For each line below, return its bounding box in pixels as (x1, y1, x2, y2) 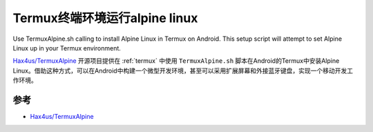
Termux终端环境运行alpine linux (12, 10, 198, 26)
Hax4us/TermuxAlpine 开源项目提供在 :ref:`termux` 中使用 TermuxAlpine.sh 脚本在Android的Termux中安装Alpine (12, 57, 340, 65)
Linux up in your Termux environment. (12, 44, 121, 52)
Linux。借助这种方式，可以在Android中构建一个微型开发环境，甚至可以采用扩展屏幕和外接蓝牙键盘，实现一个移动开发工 (12, 66, 354, 75)
